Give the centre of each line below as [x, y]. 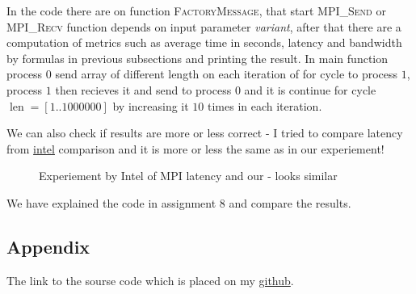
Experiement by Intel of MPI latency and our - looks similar [188, 176]
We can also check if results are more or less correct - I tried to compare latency [205, 133]
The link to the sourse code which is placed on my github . [150, 280]
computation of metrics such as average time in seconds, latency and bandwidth [204, 42]
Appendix [48, 246]
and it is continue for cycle [310, 89]
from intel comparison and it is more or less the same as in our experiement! [195, 148]
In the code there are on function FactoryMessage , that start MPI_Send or [196, 10]
